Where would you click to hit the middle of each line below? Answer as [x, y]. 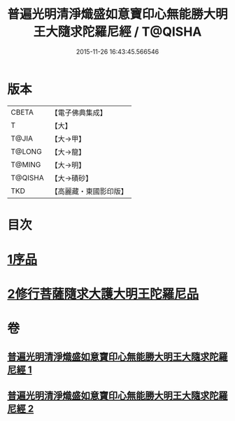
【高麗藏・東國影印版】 [89, 191]
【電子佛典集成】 [79, 113]
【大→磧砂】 [72, 178]
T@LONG [26, 151]
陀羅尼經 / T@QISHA [142, 32]
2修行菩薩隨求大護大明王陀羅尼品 [103, 294]
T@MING [26, 164]
